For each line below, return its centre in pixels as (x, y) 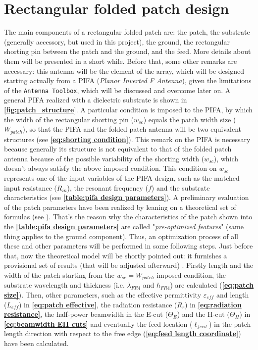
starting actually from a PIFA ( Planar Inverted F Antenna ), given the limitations (128, 80)
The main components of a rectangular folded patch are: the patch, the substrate (127, 32)
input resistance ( (30, 187)
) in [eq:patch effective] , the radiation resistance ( (98, 304)
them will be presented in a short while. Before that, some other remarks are (121, 61)
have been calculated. (36, 343)
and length (232, 294)
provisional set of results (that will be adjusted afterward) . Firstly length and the (129, 265)
